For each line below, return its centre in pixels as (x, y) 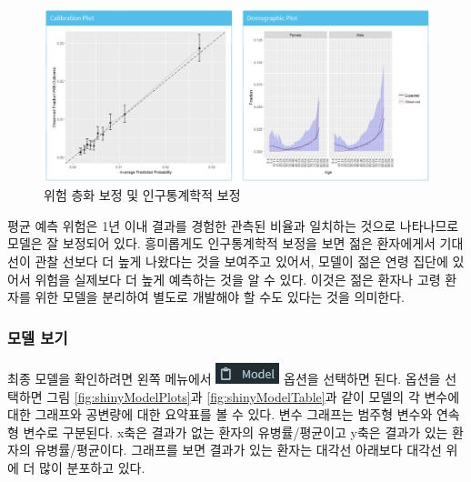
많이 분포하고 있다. (92, 467)
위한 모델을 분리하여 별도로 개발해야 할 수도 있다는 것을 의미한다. (220, 297)
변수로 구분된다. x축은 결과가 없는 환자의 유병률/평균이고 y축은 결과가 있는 (235, 432)
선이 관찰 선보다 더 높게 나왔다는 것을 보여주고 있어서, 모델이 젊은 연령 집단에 (228, 261)
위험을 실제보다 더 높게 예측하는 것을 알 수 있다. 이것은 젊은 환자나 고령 (238, 279)
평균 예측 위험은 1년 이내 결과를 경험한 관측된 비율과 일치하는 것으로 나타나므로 (233, 225)
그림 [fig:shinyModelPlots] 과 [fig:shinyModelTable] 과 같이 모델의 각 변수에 (253, 396)
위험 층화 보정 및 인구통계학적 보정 (142, 195)
